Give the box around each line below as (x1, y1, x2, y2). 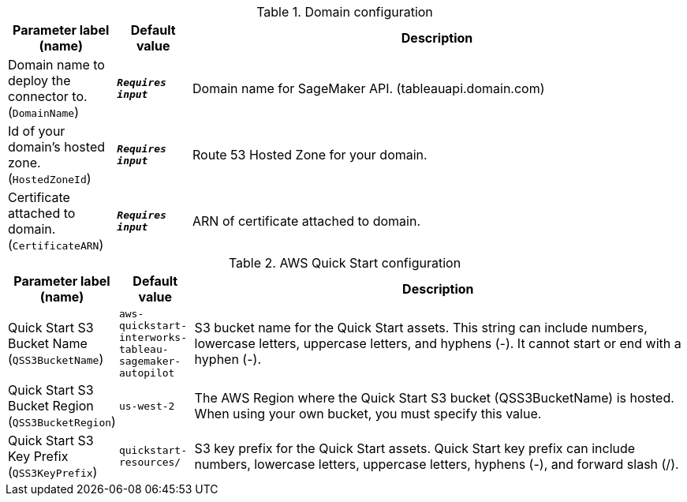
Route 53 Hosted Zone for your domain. (192, 147, 428, 163)
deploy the (8, 73, 71, 88)
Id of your (8, 123, 65, 139)
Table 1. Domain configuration (256, 4, 433, 20)
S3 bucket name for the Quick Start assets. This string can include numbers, (194, 320, 648, 335)
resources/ (118, 456, 181, 468)
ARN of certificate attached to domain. (192, 213, 421, 229)
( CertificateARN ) (8, 237, 104, 253)
